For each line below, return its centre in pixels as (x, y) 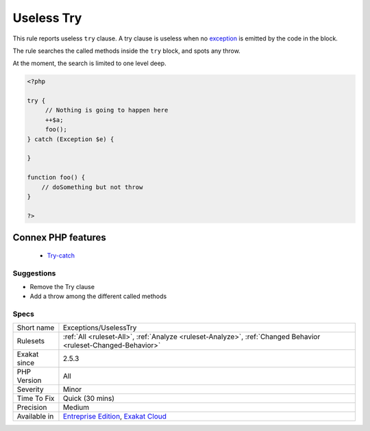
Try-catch (61, 255)
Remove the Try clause (62, 286)
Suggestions (34, 273)
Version (29, 380)
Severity (30, 389)
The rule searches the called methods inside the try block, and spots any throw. (127, 51)
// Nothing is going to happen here (107, 110)
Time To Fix (36, 399)
